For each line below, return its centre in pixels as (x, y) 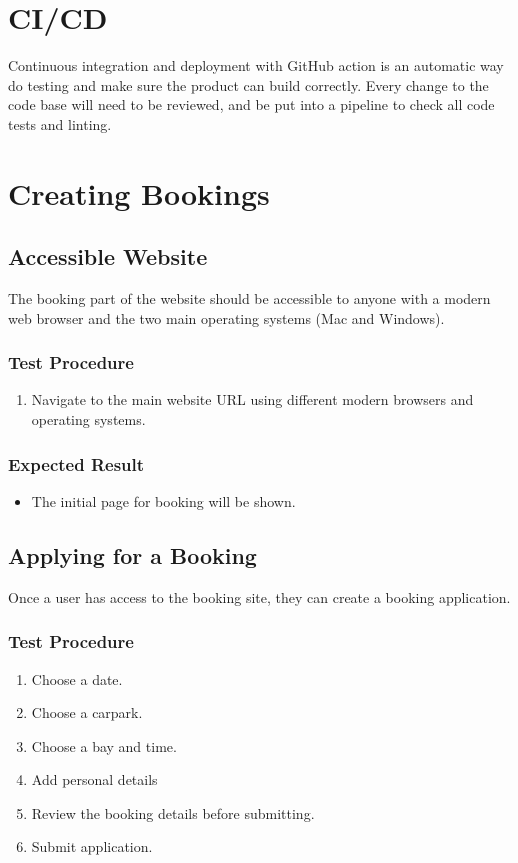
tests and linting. (60, 123)
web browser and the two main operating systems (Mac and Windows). (226, 317)
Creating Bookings (139, 192)
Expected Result (76, 463)
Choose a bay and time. (104, 745)
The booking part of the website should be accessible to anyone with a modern (249, 298)
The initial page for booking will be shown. (163, 500)
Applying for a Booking (132, 554)
